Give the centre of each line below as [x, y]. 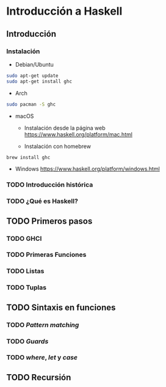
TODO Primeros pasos [49, 221]
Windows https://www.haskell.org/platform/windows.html [87, 169]
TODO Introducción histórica [50, 185]
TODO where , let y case [42, 358]
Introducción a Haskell [64, 11]
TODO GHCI [24, 238]
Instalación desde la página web [65, 128]
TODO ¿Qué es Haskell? [42, 201]
